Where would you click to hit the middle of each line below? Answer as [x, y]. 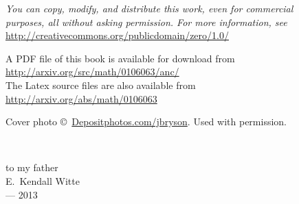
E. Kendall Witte [43, 180]
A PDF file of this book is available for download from [120, 58]
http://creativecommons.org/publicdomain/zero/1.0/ [117, 35]
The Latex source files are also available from [101, 85]
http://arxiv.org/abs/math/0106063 [81, 98]
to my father [32, 167]
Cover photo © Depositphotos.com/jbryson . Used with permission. [146, 122]
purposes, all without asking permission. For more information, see [146, 22]
